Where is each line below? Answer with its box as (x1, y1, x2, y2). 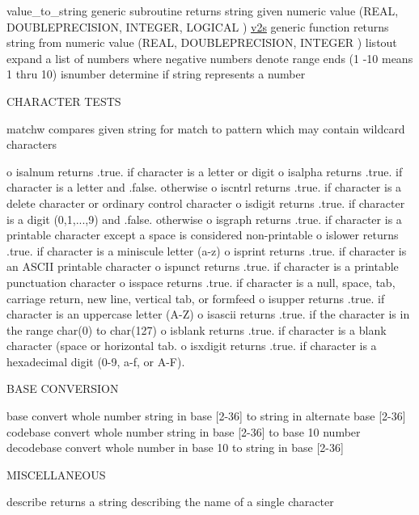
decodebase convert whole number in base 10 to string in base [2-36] (6, 439, 344, 456)
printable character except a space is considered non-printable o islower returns (6, 226, 399, 243)
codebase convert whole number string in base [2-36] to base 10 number (6, 423, 361, 440)
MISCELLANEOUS (6, 466, 106, 483)
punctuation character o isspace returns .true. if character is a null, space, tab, (6, 273, 396, 290)
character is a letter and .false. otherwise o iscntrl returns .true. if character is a (6, 179, 402, 196)
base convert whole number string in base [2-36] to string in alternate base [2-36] (6, 407, 406, 424)
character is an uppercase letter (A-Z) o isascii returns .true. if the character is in (6, 306, 410, 323)
